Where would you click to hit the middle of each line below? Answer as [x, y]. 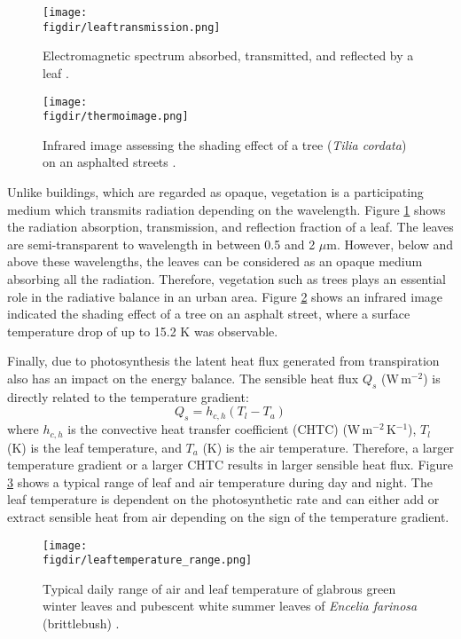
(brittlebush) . [81, 623]
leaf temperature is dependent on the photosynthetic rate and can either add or [223, 499]
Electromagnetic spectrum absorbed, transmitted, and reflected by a [228, 55]
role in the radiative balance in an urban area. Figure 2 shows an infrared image [225, 296]
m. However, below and [390, 244]
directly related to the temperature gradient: [128, 396]
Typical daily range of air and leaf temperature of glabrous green [219, 588]
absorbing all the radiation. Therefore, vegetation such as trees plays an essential [227, 278]
